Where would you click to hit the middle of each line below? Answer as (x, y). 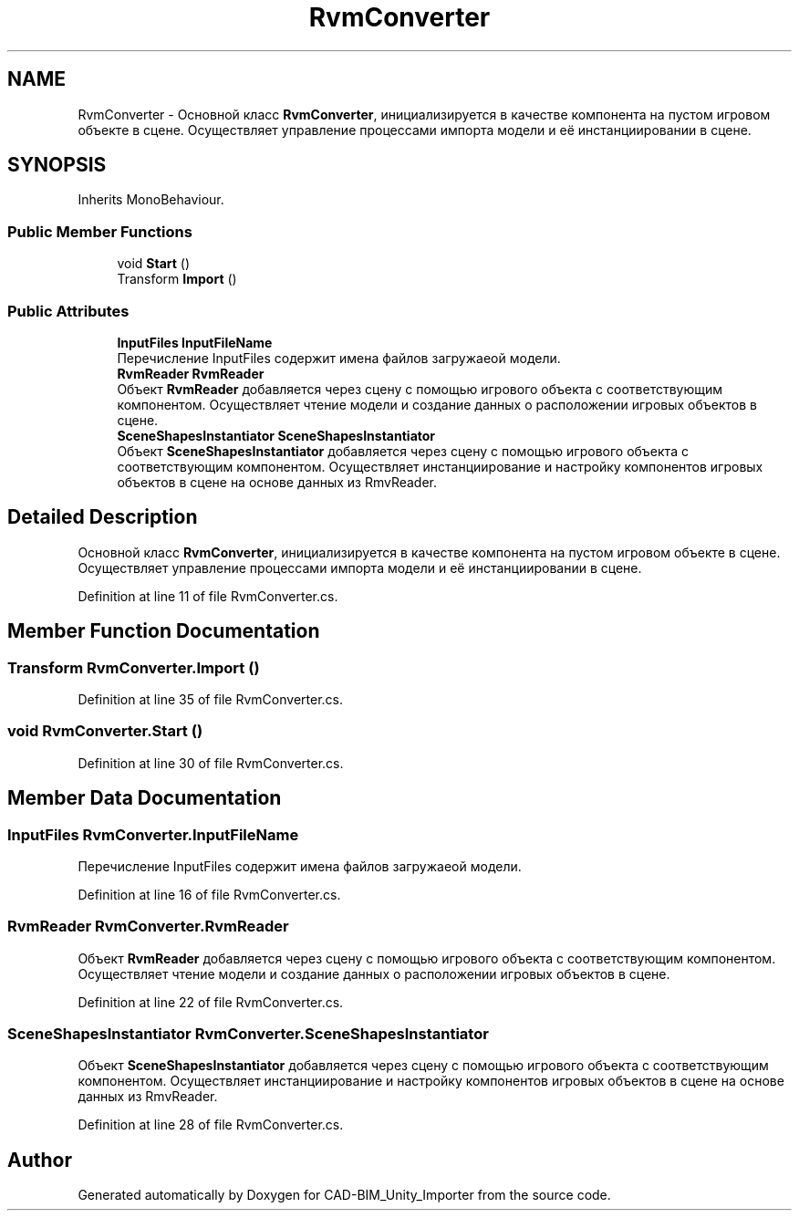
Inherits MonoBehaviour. (151, 200)
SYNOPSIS (57, 165)
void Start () (154, 264)
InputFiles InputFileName (195, 342)
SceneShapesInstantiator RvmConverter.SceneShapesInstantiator (248, 1034)
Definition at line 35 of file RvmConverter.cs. (210, 699)
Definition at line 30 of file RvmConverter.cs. (211, 763)
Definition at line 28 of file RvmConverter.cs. (211, 1125)
